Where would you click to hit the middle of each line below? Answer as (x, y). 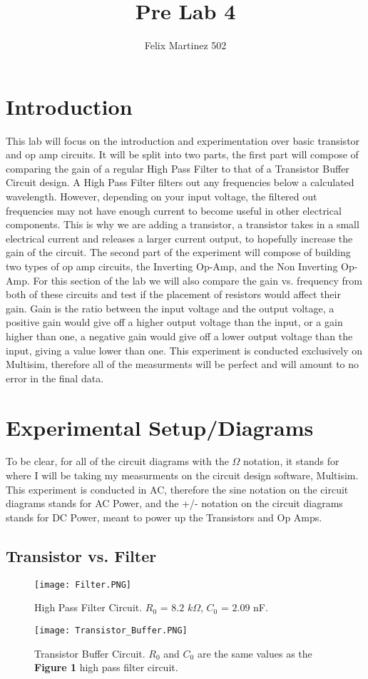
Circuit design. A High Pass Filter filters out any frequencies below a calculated (180, 182)
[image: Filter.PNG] (83, 584)
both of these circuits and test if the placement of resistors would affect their (173, 294)
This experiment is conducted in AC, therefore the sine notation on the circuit (177, 489)
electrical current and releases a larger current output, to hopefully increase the (179, 238)
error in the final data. (55, 378)
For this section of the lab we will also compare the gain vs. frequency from (198, 280)
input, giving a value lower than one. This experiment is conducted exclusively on (184, 350)
